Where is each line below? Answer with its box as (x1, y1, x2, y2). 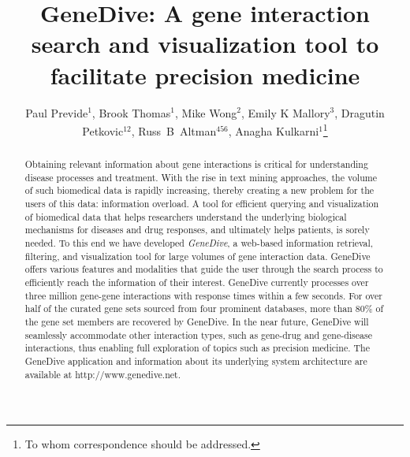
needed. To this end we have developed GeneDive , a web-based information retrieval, (24, 236, 374, 250)
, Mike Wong (175, 104, 237, 121)
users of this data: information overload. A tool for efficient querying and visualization (24, 197, 379, 210)
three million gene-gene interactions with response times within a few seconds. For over (24, 288, 382, 302)
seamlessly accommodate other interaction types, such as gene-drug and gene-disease (24, 328, 372, 341)
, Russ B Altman (131, 122, 217, 139)
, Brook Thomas (91, 104, 171, 121)
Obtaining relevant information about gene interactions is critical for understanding (24, 158, 368, 171)
